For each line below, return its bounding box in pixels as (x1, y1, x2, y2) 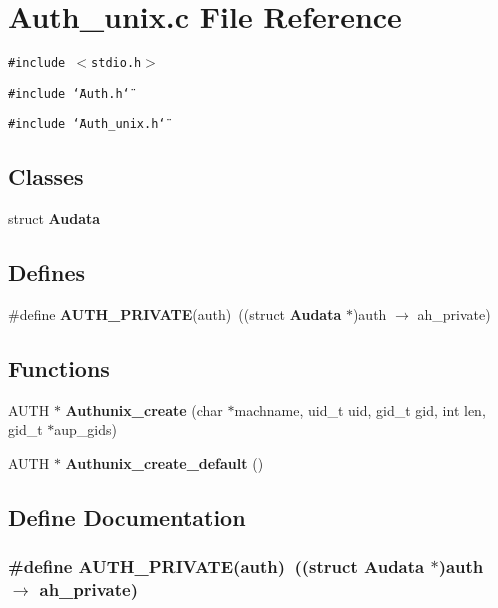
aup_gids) (54, 419, 118, 440)
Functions (8, 353, 110, 384)
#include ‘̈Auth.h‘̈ (8, 86, 130, 101)
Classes (8, 161, 84, 192)
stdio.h (91, 56, 142, 71)
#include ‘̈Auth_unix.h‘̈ (8, 117, 166, 132)
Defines (8, 257, 86, 288)
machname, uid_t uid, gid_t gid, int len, (234, 399, 486, 420)
